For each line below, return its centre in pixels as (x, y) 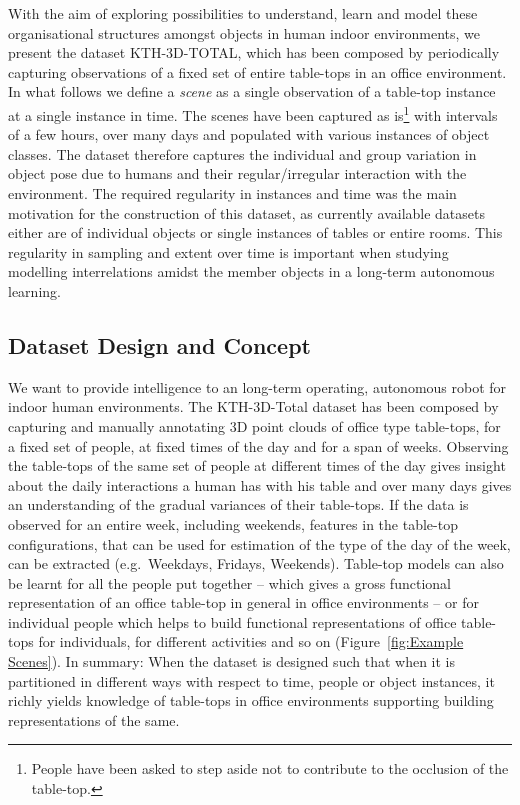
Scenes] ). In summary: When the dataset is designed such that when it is (231, 661)
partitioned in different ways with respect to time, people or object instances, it (251, 680)
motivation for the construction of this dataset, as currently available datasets (247, 212)
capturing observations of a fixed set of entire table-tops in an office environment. (257, 71)
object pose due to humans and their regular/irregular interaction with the (237, 173)
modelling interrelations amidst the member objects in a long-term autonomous (251, 271)
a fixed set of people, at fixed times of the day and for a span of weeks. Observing (258, 445)
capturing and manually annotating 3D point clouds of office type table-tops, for (254, 425)
